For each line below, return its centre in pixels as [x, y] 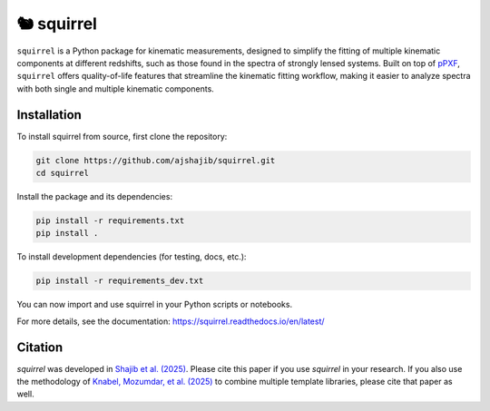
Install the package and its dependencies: [94, 196]
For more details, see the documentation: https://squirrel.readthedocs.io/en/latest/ [171, 321]
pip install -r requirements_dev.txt [120, 281]
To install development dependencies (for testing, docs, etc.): [132, 257]
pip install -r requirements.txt [110, 220]
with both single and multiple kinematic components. [116, 88]
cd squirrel [63, 173]
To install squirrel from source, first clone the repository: [122, 136]
